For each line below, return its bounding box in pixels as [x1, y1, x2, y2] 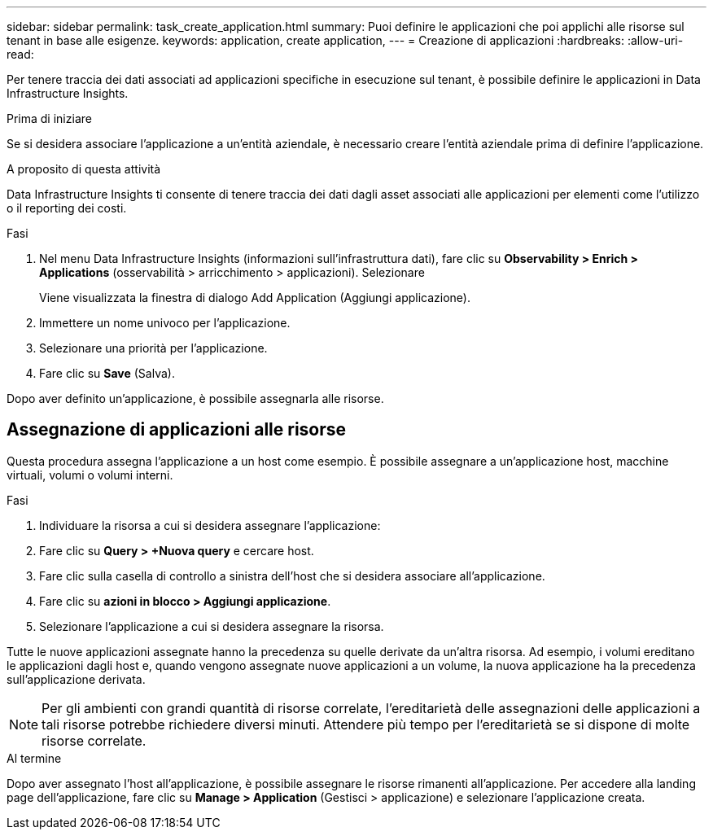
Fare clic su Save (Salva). [39, 366, 175, 380]
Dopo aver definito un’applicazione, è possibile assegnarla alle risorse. [7, 392, 384, 405]
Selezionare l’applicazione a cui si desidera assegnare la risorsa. [39, 619, 384, 633]
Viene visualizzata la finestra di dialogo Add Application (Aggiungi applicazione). [39, 291, 470, 304]
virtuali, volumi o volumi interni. [7, 467, 173, 482]
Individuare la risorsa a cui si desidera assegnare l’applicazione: [39, 518, 381, 532]
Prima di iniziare [7, 112, 92, 125]
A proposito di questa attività [7, 162, 161, 176]
